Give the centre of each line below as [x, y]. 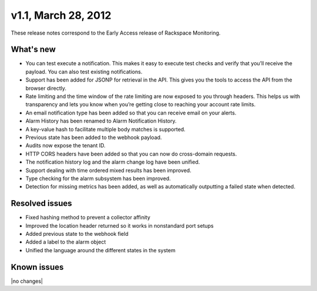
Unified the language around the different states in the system [100, 250]
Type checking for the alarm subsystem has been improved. [98, 178]
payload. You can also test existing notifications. [84, 72]
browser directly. [46, 88]
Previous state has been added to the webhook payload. [94, 137]
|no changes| [27, 281]
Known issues [37, 267]
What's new [33, 50]
